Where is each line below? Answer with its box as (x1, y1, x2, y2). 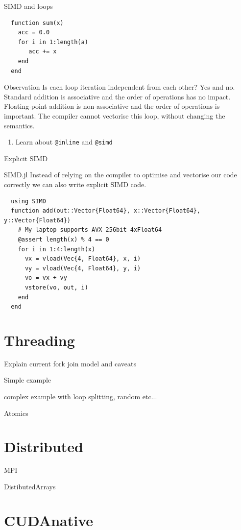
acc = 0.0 (18, 29, 50, 36)
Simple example (4, 375, 51, 385)
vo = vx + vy (24, 274, 67, 282)
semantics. (4, 120, 35, 130)
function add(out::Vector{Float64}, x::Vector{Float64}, (11, 207, 200, 215)
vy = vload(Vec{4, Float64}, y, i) (24, 265, 141, 272)
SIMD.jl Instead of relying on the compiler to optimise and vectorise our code (4, 169, 237, 180)
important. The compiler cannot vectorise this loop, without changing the (4, 110, 225, 120)
